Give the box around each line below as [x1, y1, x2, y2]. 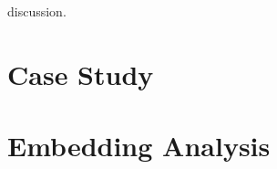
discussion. [7, 2, 67, 20]
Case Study [7, 55, 154, 92]
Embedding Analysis [7, 127, 271, 164]
